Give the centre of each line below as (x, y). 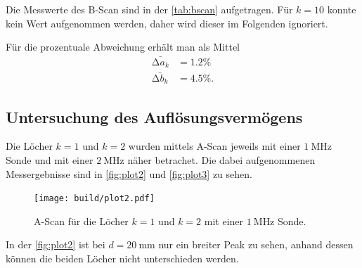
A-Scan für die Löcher (81, 221)
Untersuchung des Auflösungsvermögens (154, 116)
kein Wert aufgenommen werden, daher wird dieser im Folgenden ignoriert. (167, 23)
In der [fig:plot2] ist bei (56, 244)
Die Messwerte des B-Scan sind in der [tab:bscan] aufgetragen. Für (149, 9)
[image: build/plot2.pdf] (94, 199)
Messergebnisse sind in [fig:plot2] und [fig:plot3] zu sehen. (129, 173)
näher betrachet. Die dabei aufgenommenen (221, 159)
